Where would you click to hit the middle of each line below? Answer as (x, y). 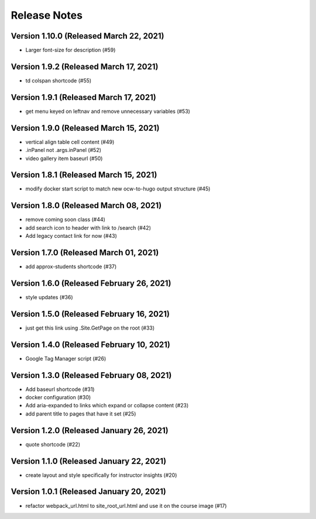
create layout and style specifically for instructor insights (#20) (101, 475)
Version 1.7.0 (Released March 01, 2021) (85, 252)
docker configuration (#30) (58, 397)
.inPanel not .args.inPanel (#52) (63, 150)
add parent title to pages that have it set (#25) (81, 414)
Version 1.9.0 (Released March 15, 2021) (85, 128)
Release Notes (47, 15)
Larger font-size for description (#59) (71, 50)
